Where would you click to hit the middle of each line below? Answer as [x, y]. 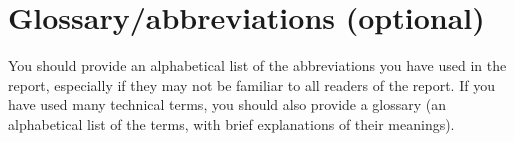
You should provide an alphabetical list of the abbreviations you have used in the [257, 65]
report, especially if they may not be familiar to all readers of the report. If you [251, 84]
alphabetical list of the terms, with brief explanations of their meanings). [231, 123]
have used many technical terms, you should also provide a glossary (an [227, 104]
